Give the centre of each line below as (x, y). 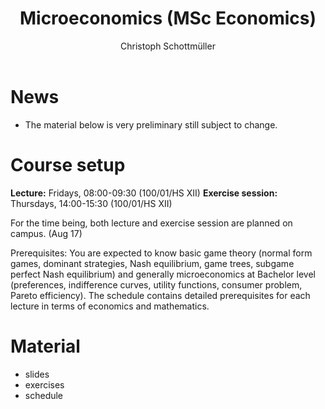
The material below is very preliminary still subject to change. (151, 124)
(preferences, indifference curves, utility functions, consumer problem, (156, 284)
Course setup (68, 164)
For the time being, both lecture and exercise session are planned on (151, 223)
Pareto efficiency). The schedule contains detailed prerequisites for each (160, 295)
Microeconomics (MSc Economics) (168, 18)
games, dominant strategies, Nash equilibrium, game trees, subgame (152, 263)
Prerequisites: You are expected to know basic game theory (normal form (161, 253)
